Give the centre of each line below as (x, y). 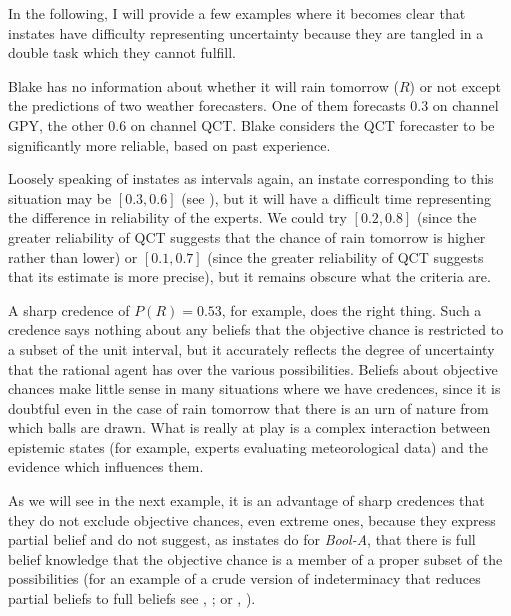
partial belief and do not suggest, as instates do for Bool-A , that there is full (242, 539)
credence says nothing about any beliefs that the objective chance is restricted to (256, 329)
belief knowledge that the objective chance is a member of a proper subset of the (255, 558)
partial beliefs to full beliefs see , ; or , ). (132, 598)
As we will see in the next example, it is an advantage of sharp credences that (246, 500)
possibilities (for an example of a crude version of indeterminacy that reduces (244, 578)
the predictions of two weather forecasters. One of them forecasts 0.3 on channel (253, 105)
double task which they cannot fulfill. (122, 52)
